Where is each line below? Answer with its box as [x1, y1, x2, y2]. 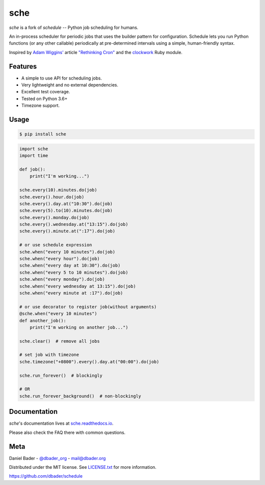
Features [9, 62, 37, 71]
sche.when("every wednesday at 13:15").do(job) [19, 283, 136, 289]
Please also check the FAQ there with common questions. [9, 430, 126, 435]
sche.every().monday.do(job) [19, 215, 90, 220]
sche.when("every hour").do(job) [19, 256, 100, 262]
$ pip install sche [19, 132, 66, 137]
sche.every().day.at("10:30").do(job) [19, 201, 113, 206]
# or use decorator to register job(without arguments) [19, 304, 157, 309]
